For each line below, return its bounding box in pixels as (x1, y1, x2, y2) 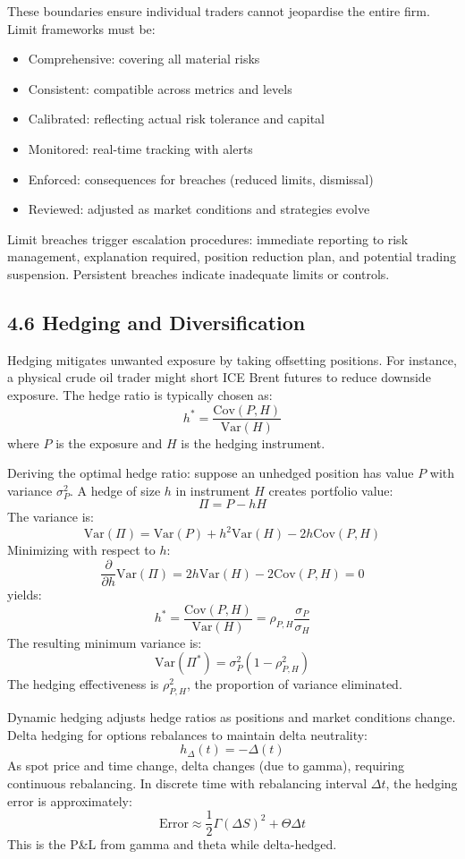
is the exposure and (55, 433, 163, 452)
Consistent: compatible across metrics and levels (28, 79, 292, 98)
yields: (7, 585, 42, 604)
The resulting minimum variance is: (7, 633, 202, 651)
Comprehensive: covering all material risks (28, 49, 260, 68)
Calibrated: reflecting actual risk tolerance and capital (28, 109, 325, 128)
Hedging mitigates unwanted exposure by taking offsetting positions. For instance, (7, 350, 457, 369)
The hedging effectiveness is (7, 675, 159, 693)
